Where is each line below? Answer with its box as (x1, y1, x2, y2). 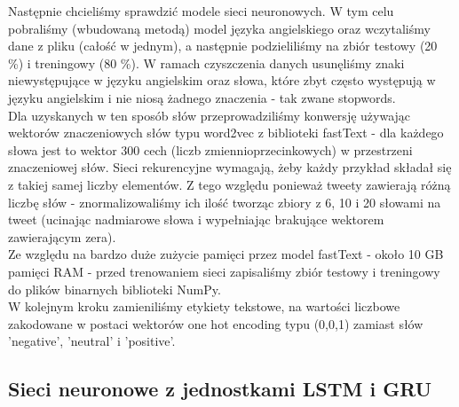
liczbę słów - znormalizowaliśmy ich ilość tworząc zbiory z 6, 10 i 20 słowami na (8, 192, 441, 211)
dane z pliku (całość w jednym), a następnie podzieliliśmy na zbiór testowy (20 (8, 36, 438, 55)
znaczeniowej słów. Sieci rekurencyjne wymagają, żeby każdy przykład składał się (8, 158, 452, 176)
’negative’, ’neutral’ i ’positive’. (8, 332, 176, 350)
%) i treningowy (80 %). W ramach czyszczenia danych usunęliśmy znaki (8, 53, 405, 72)
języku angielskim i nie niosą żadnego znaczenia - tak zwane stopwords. (8, 88, 396, 106)
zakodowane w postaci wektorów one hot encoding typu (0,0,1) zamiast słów (8, 314, 423, 333)
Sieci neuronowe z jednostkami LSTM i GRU (8, 375, 432, 403)
